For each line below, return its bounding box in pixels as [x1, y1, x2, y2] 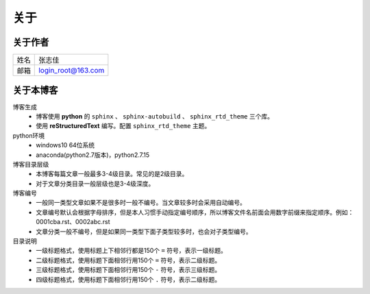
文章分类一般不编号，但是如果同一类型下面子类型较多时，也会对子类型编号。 [36, 227, 252, 236]
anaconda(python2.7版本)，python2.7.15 [36, 151, 150, 159]
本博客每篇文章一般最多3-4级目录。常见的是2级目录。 [36, 170, 188, 178]
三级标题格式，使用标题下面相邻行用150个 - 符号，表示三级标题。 [36, 266, 221, 274]
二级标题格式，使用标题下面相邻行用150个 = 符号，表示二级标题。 [36, 256, 221, 264]
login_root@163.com [38, 66, 105, 75]
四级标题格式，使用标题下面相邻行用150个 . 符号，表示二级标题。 [36, 275, 221, 284]
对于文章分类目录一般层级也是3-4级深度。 [36, 179, 155, 188]
